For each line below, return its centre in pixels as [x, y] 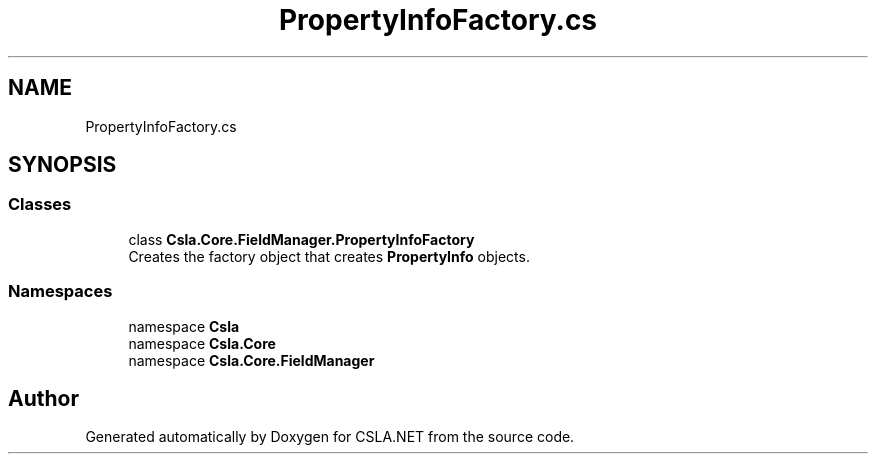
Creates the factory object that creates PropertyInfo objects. [329, 256]
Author [43, 398]
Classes [40, 204]
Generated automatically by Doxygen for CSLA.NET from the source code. [330, 437]
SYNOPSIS [62, 165]
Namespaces [60, 291]
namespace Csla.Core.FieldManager [251, 360]
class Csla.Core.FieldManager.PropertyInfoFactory [301, 239]
